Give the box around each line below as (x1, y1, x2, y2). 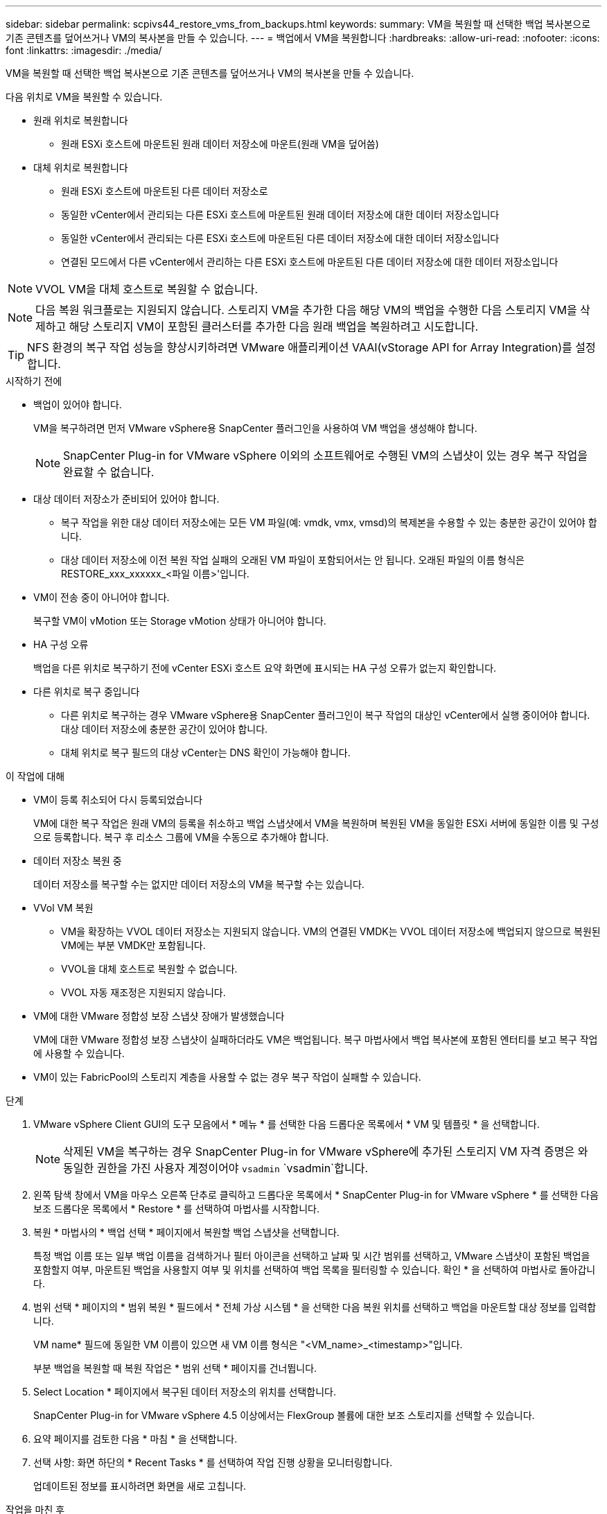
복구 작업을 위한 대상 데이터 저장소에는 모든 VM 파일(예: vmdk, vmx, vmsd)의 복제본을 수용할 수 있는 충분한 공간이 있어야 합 (61, 516, 597, 528)
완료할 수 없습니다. (63, 465, 155, 479)
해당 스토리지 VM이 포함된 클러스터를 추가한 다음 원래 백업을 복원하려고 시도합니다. (69, 320, 479, 333)
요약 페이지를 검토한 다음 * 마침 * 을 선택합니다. (33, 1433, 238, 1445)
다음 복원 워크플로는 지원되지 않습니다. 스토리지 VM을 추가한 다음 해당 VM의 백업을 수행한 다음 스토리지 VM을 (35, 303, 577, 317)
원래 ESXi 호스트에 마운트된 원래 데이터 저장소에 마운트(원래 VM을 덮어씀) (61, 138, 379, 150)
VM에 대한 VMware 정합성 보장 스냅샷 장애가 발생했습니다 (33, 1010, 285, 1022)
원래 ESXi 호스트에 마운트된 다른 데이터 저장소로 (61, 185, 268, 197)
